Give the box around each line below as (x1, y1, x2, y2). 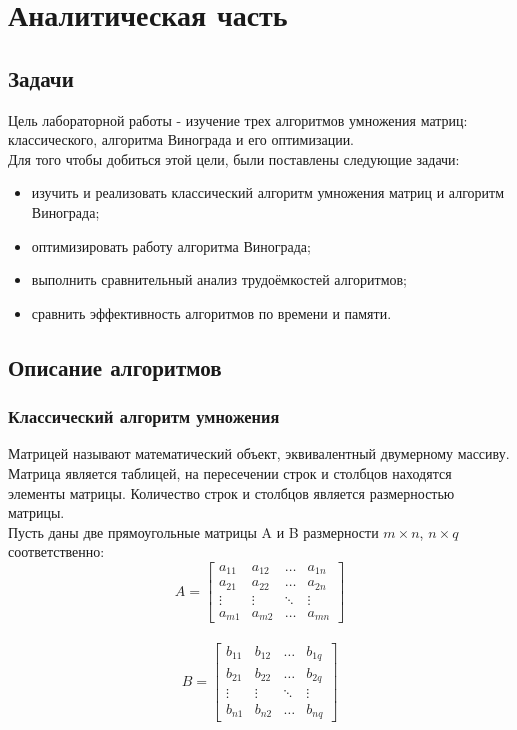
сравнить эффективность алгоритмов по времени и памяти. (31, 302, 392, 323)
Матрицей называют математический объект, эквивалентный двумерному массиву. (8, 443, 510, 464)
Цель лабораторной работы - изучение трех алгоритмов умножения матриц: (8, 109, 468, 130)
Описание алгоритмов (8, 351, 222, 382)
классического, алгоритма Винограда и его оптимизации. (8, 129, 355, 150)
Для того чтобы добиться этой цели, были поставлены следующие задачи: (8, 148, 460, 169)
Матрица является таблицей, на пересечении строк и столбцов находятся (8, 462, 452, 483)
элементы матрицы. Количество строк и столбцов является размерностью (8, 482, 455, 503)
